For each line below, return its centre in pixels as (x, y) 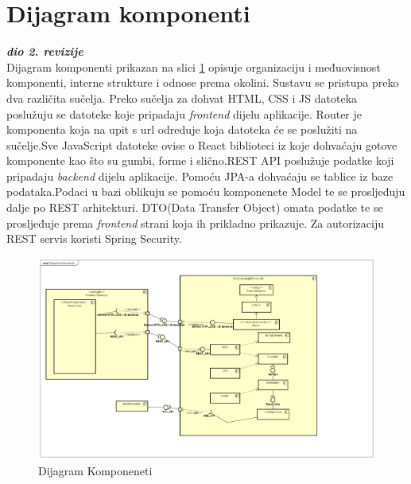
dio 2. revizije (45, 51)
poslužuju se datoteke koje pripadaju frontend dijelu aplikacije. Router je (184, 113)
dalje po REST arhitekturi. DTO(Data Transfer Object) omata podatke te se (195, 207)
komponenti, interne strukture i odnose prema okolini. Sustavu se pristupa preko (203, 82)
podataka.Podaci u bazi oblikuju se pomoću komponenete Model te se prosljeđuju (206, 191)
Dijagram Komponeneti (95, 471)
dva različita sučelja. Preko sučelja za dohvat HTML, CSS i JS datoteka (182, 98)
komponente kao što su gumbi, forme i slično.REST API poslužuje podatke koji (200, 160)
